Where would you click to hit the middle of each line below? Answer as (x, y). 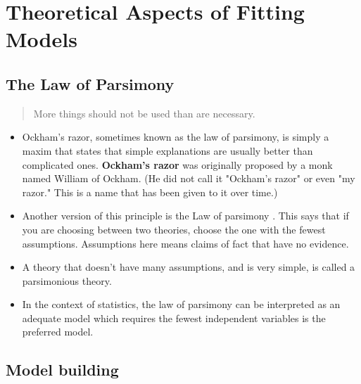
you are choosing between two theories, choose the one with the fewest (174, 229)
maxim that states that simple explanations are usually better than (167, 150)
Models (42, 39)
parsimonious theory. (67, 280)
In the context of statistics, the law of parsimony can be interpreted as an (181, 304)
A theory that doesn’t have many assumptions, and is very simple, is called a (189, 267)
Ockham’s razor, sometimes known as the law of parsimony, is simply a (176, 137)
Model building (62, 370)
